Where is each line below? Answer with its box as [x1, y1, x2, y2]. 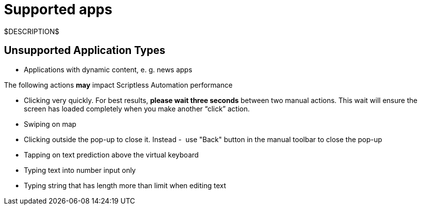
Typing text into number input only [24, 165, 136, 174]
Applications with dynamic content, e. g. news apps [24, 65, 192, 74]
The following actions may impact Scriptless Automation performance [4, 80, 233, 89]
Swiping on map [24, 119, 76, 128]
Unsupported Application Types [4, 44, 166, 57]
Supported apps [4, 1, 113, 18]
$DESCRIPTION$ [4, 27, 60, 36]
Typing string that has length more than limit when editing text [24, 181, 226, 190]
